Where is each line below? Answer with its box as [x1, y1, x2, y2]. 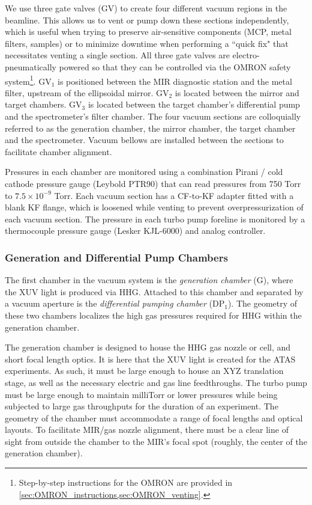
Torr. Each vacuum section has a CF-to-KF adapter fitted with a [54, 189, 294, 201]
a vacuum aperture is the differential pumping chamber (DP [5, 297, 225, 310]
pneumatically [5, 60, 56, 73]
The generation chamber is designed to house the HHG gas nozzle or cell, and [5, 341, 291, 353]
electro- [232, 49, 260, 61]
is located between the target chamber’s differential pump [88, 98, 300, 111]
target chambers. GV [5, 98, 82, 111]
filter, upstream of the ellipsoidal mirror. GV [5, 86, 169, 99]
